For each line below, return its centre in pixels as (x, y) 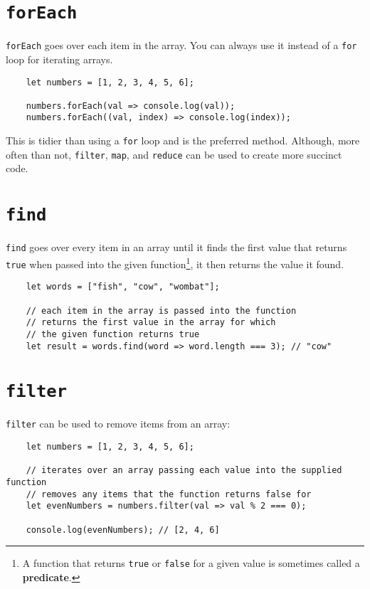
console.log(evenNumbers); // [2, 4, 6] (123, 530)
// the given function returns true (113, 334)
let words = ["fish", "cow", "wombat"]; (123, 287)
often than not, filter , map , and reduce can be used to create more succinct (174, 154)
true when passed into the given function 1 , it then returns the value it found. (175, 262)
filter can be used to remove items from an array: (118, 424)
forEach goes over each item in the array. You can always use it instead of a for (181, 45)
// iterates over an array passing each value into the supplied (184, 471)
